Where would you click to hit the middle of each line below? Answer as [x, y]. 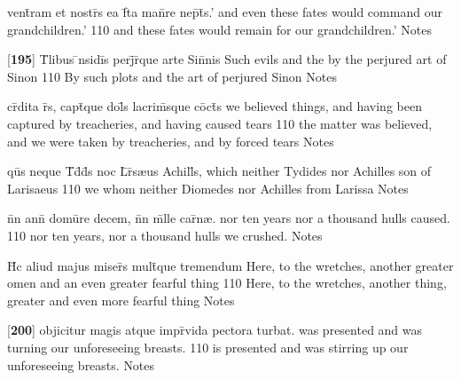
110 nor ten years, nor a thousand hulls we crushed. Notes [165, 235]
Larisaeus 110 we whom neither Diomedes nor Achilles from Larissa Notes [208, 188]
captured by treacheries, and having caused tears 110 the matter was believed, [220, 123]
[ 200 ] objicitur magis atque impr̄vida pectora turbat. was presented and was [215, 330]
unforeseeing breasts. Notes [81, 364]
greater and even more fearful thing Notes [121, 300]
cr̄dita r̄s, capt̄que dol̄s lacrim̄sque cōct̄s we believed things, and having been [215, 106]
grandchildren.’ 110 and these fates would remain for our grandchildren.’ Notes [219, 29]
